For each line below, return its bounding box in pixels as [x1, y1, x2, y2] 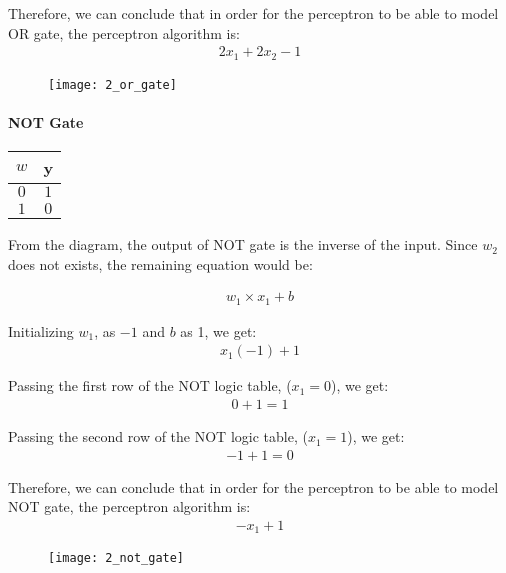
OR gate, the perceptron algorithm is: [8, 22, 240, 43]
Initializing [8, 320, 74, 341]
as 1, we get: [180, 320, 257, 341]
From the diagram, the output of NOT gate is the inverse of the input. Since [8, 234, 478, 255]
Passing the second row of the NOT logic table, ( [8, 426, 308, 447]
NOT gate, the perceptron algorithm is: [8, 496, 251, 517]
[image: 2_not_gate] [48, 551, 185, 566]
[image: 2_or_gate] [48, 77, 177, 92]
